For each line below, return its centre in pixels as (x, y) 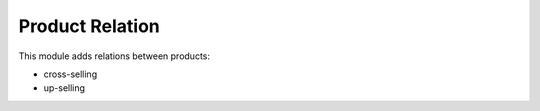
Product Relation (89, 26)
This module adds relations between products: (114, 56)
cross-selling (70, 74)
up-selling (64, 88)
